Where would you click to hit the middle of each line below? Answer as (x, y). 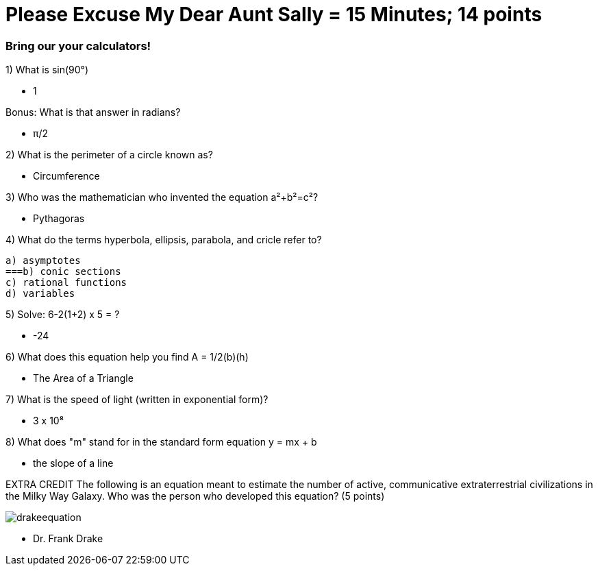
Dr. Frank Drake (68, 539)
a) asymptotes (43, 261)
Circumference (66, 176)
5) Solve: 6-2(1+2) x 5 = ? (63, 315)
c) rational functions (66, 283)
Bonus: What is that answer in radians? (93, 112)
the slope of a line (73, 463)
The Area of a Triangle (83, 378)
